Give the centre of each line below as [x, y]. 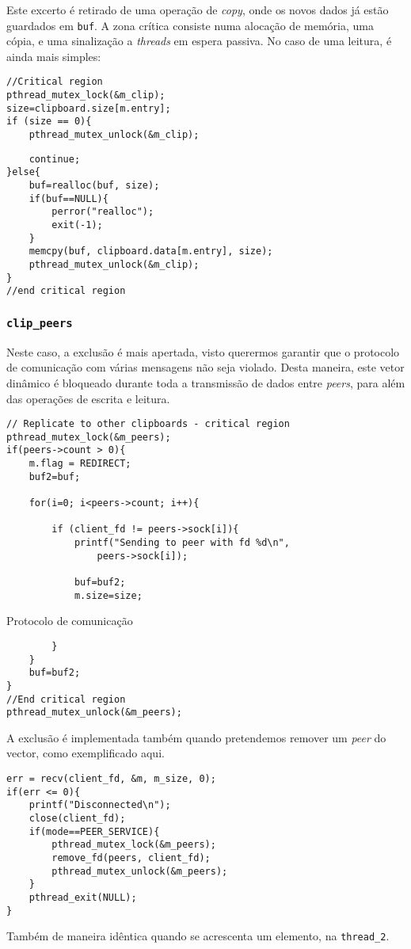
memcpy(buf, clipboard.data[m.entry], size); [151, 252]
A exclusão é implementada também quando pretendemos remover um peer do [196, 737]
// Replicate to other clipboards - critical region [148, 424]
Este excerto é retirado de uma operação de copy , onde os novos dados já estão [198, 10]
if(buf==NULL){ [68, 198]
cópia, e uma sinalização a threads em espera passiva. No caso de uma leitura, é [199, 41]
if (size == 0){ [49, 122]
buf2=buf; [55, 476]
